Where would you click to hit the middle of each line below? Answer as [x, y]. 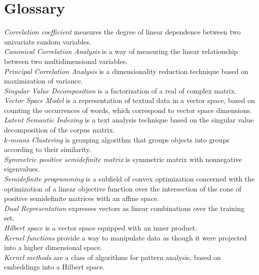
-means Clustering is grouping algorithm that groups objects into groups [118, 139]
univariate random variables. [48, 41]
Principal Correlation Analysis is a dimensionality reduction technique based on [126, 71]
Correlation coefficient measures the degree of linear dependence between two [122, 32]
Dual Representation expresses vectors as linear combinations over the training [124, 208]
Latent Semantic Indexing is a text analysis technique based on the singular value [129, 120]
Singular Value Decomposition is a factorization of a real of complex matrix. [120, 90]
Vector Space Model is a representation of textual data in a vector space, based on [129, 100]
